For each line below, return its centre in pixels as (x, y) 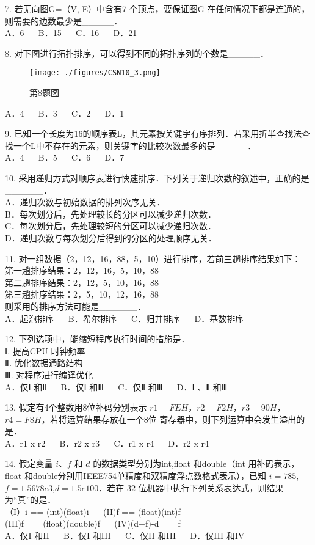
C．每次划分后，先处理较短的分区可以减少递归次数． (111, 226)
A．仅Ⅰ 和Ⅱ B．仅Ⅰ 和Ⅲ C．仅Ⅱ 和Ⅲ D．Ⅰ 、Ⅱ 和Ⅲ (116, 386)
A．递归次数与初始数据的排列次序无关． (85, 202)
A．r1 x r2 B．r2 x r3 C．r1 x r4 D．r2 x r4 (107, 443)
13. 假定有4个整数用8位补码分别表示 (76, 407)
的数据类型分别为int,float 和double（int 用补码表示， (196, 463)
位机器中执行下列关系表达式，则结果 (211, 487)
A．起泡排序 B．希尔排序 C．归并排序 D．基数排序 (125, 318)
